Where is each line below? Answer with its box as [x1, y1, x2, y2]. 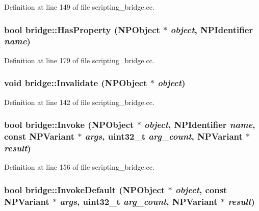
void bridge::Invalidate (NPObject [4, 76, 147, 89]
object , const [175, 183, 227, 196]
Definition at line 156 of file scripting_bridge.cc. [4, 162, 154, 172]
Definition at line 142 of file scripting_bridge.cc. [4, 96, 154, 107]
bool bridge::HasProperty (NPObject [4, 23, 160, 36]
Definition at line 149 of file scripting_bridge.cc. [4, 2, 154, 12]
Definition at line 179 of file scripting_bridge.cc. [4, 55, 154, 65]
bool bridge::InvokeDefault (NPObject [4, 183, 165, 196]
